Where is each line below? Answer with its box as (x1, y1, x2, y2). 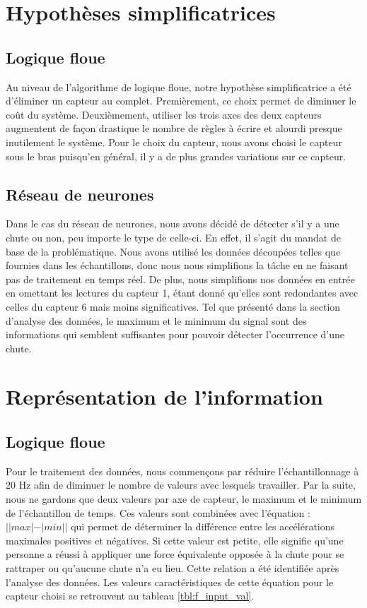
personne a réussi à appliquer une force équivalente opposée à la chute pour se (6, 547, 344, 561)
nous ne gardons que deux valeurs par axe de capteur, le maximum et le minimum (6, 491, 362, 506)
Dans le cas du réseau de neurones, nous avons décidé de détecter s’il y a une (6, 216, 339, 231)
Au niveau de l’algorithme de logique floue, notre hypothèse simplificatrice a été (6, 79, 351, 94)
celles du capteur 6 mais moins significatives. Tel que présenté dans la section (6, 299, 341, 314)
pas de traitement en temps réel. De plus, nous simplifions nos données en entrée (6, 271, 355, 286)
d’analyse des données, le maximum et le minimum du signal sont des (6, 313, 307, 328)
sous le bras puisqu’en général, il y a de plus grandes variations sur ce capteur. (6, 148, 346, 163)
